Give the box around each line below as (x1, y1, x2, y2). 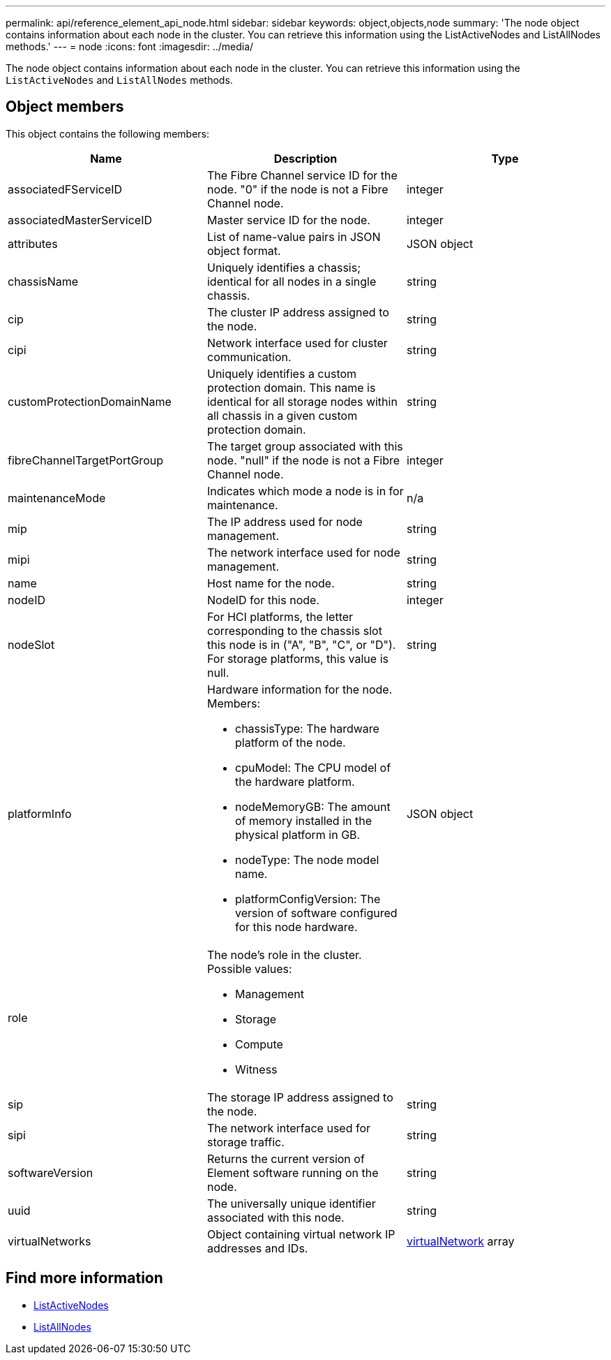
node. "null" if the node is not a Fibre (206, 453, 400, 467)
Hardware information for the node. (206, 682, 393, 696)
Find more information (6, 1269, 163, 1287)
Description (273, 151, 338, 166)
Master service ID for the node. (206, 212, 370, 227)
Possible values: (206, 961, 292, 976)
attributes (8, 236, 58, 251)
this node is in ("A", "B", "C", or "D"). (206, 637, 396, 652)
